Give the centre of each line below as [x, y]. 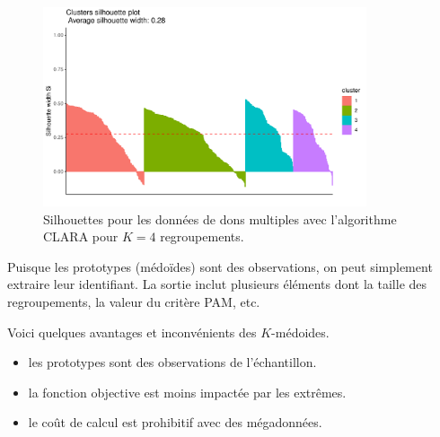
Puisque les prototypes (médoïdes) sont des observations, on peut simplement [220, 266]
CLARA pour [81, 236]
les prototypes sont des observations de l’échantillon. [172, 362]
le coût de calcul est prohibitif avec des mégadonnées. [175, 422]
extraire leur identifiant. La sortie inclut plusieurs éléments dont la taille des [217, 284]
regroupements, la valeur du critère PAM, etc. [134, 302]
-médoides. [300, 332]
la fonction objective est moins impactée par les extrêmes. [187, 392]
